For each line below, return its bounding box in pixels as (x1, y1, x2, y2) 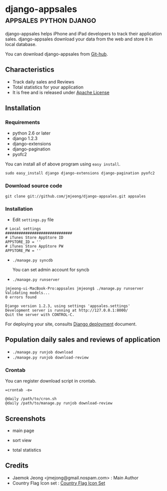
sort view (12, 437, 32, 443)
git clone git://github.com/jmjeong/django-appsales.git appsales (5, 193, 146, 198)
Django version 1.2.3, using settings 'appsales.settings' (5, 303, 131, 308)
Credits (5, 461, 29, 470)
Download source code (5, 182, 62, 189)
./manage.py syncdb (12, 258, 53, 263)
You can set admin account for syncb (12, 266, 90, 273)
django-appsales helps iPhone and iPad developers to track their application (5, 30, 162, 36)
